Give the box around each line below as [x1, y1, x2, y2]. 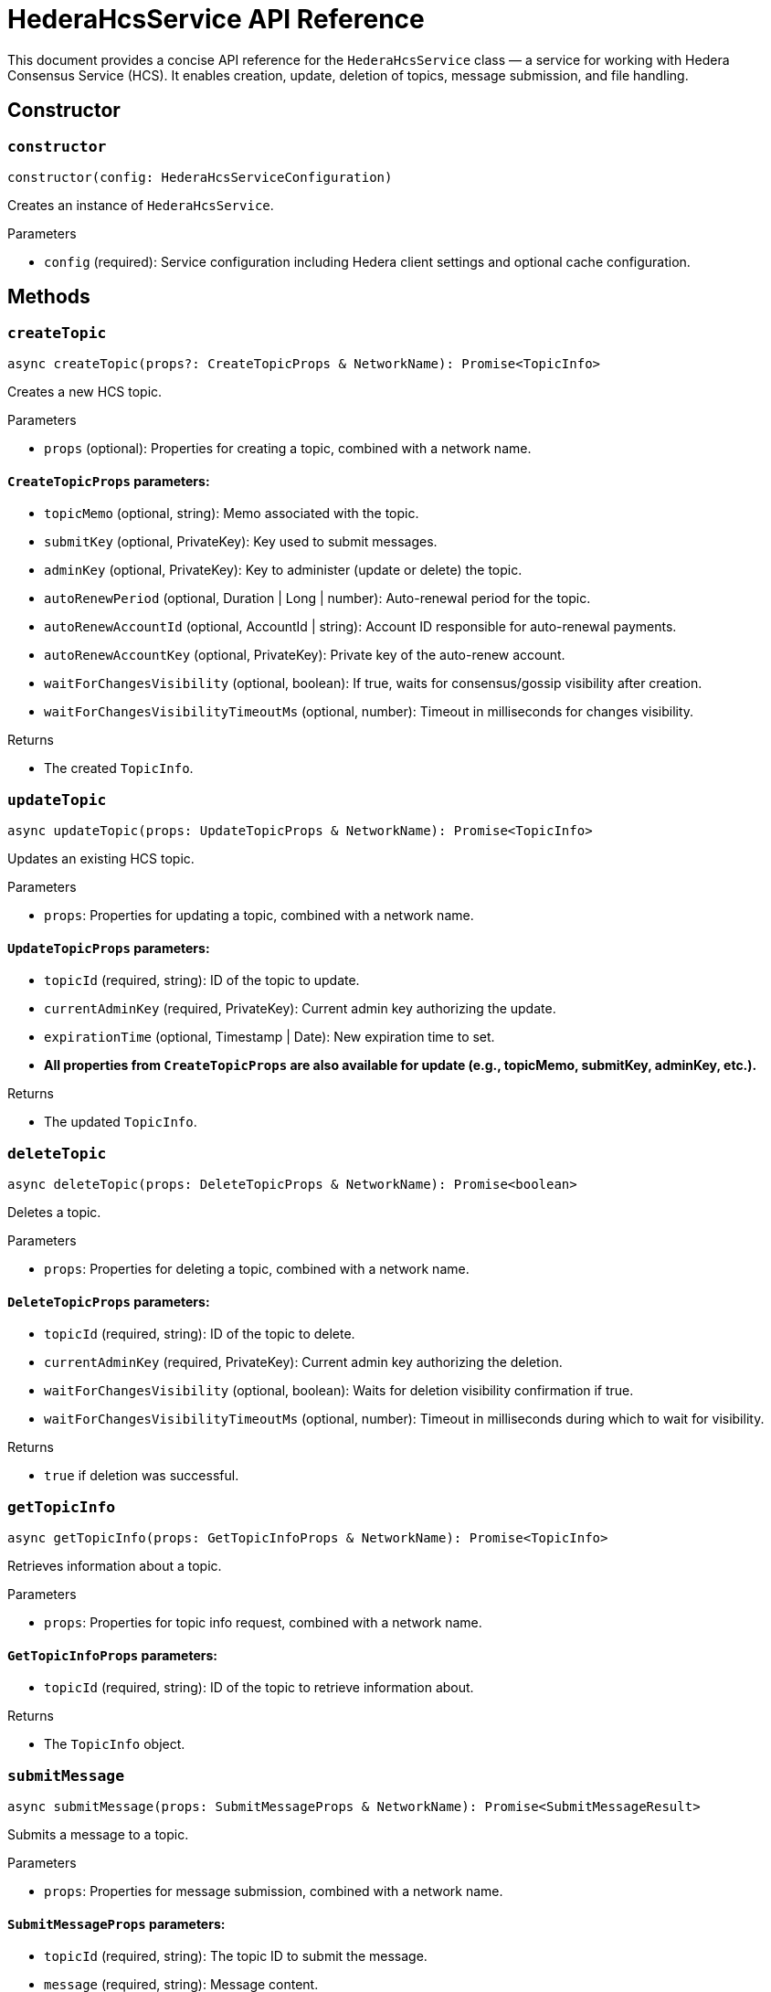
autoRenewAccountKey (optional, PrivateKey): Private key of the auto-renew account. [44, 647, 565, 663]
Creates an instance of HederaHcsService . [7, 196, 274, 213]
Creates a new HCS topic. [7, 384, 163, 400]
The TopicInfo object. [44, 1736, 185, 1753]
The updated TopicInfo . [44, 1114, 197, 1130]
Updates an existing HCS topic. [7, 851, 195, 867]
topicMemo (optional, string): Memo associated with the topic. [44, 505, 419, 522]
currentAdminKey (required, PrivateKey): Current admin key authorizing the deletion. [44, 1354, 563, 1371]
